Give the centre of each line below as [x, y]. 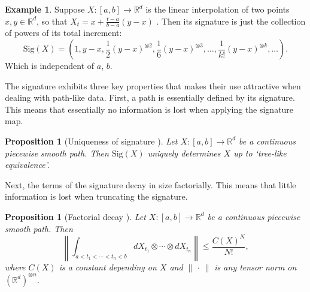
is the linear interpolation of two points [218, 9]
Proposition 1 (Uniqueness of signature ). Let [91, 141]
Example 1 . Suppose [45, 9]
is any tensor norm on [256, 267]
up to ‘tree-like [260, 153]
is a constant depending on [108, 267]
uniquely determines [184, 153]
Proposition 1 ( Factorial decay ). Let [75, 216]
